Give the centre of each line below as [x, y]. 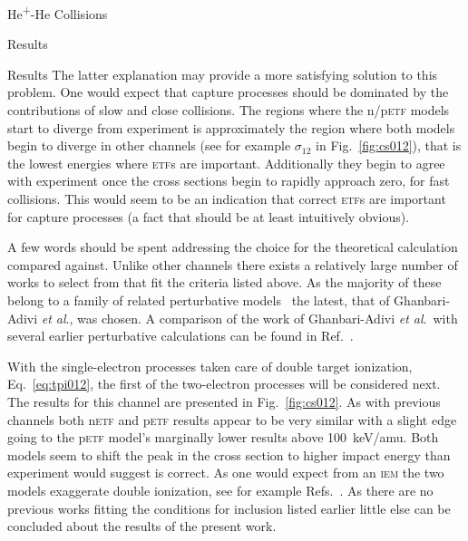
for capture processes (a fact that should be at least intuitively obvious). [209, 216]
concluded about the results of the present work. [142, 526]
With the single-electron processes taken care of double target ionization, [210, 366]
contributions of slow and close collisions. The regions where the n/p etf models [229, 110]
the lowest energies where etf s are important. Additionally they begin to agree [226, 163]
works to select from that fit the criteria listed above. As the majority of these [224, 282]
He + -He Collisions [58, 12]
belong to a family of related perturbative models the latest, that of [199, 299]
